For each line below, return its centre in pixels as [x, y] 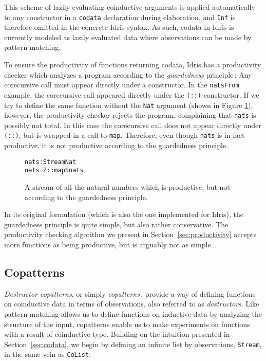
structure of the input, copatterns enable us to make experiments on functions [127, 324]
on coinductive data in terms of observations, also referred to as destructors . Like [132, 304]
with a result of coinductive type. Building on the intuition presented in [117, 334]
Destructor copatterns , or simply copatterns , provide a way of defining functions [130, 293]
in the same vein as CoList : [48, 354]
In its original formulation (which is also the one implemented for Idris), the [124, 214]
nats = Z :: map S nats [54, 170]
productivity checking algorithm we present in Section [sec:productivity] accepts [130, 234]
